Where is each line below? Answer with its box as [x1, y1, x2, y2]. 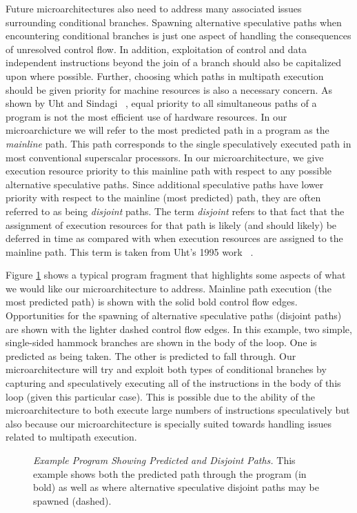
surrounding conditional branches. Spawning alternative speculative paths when [6, 14, 342, 29]
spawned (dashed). [33, 493, 112, 507]
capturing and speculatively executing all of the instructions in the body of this [6, 376, 341, 390]
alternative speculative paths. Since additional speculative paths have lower [6, 177, 324, 191]
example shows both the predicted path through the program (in [33, 466, 307, 481]
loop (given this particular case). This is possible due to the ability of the [6, 389, 315, 403]
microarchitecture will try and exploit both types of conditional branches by [6, 362, 327, 376]
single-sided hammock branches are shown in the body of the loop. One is [6, 335, 317, 350]
